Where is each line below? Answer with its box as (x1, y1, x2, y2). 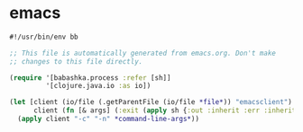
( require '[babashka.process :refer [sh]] (9, 73, 171, 83)
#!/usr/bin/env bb (9, 32, 78, 41)
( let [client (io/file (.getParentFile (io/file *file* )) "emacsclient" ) (9, 98, 293, 107)
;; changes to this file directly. (9, 57, 143, 66)
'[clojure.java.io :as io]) (45, 82, 151, 91)
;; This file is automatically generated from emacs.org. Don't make (9, 48, 277, 57)
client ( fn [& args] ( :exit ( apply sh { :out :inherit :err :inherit (32, 106, 297, 115)
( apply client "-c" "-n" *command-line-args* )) (17, 115, 200, 124)
